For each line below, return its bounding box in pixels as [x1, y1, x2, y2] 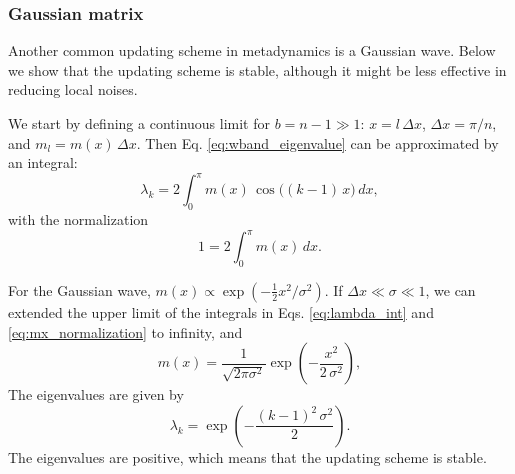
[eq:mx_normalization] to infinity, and [8, 321, 243, 342]
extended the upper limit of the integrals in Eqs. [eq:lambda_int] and [8, 301, 434, 322]
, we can [425, 279, 476, 300]
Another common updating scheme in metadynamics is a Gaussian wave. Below [8, 40, 496, 61]
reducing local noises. [8, 79, 138, 100]
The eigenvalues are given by [8, 384, 184, 405]
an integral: [8, 152, 78, 173]
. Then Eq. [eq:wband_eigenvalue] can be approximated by [136, 132, 499, 153]
